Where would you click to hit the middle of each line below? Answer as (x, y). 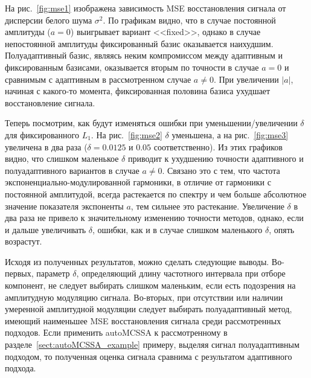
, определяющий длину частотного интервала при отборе (181, 273)
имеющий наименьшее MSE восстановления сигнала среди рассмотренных (143, 320)
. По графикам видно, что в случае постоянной (189, 20)
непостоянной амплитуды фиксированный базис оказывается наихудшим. (139, 43)
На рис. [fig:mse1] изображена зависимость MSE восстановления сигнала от (146, 8)
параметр (53, 273)
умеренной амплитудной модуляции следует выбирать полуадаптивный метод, (149, 309)
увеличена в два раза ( (46, 146)
